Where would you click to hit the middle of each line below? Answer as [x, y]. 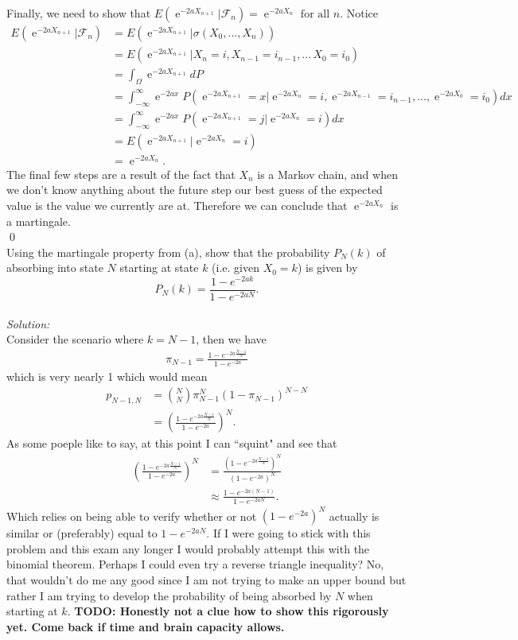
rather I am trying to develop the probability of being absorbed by [169, 595]
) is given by [327, 268]
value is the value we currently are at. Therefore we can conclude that [177, 205]
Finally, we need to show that [79, 13]
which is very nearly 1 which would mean [107, 376]
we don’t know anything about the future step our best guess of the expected [195, 190]
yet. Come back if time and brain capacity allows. [146, 626]
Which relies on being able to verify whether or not [132, 516]
